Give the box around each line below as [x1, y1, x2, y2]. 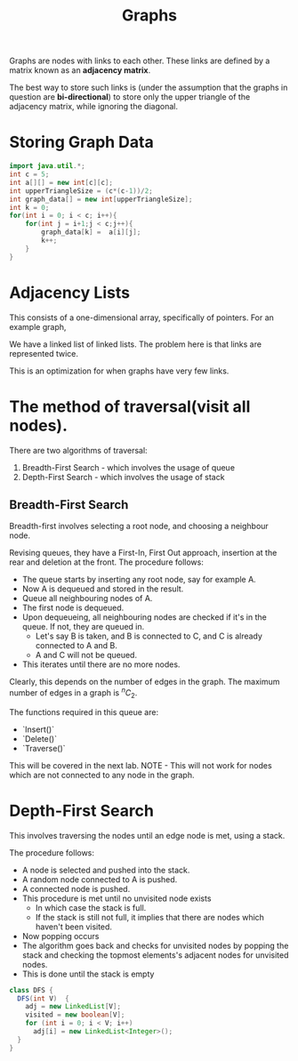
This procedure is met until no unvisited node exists [21, 893, 212, 904]
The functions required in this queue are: [9, 706, 158, 717]
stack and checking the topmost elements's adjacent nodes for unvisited [21, 949, 289, 961]
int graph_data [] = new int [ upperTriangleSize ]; [9, 195, 193, 204]
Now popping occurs [21, 930, 100, 941]
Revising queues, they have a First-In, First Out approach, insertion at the [9, 548, 278, 559]
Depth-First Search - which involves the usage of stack [21, 471, 225, 482]
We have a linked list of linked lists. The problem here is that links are [9, 339, 262, 350]
